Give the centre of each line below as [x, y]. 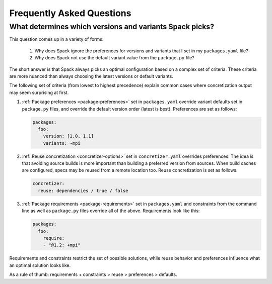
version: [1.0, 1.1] [69, 136]
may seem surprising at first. [39, 92]
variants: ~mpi [62, 143]
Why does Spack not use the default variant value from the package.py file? [115, 58]
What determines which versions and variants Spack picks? [112, 27]
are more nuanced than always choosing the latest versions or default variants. [91, 76]
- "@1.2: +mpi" [62, 245]
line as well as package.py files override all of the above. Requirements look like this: [111, 211]
